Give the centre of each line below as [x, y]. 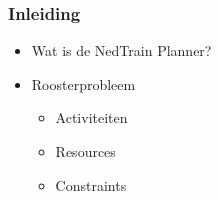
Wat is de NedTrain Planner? [121, 50]
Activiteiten [91, 117]
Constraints [91, 184]
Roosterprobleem [83, 83]
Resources [85, 151]
